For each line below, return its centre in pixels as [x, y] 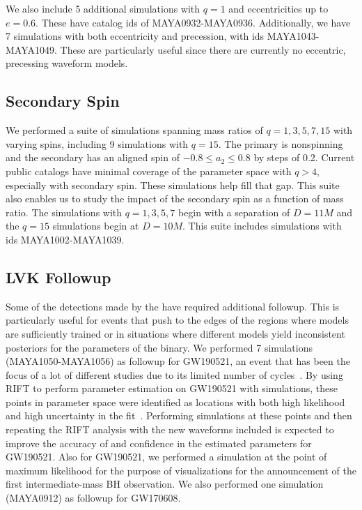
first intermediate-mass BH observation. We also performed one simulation [165, 484]
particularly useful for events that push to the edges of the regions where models [177, 320]
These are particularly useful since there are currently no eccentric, [203, 49]
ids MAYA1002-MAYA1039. [65, 239]
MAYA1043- [293, 36]
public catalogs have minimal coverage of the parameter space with [149, 171]
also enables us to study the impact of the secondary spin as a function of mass [175, 198]
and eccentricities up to [278, 8]
